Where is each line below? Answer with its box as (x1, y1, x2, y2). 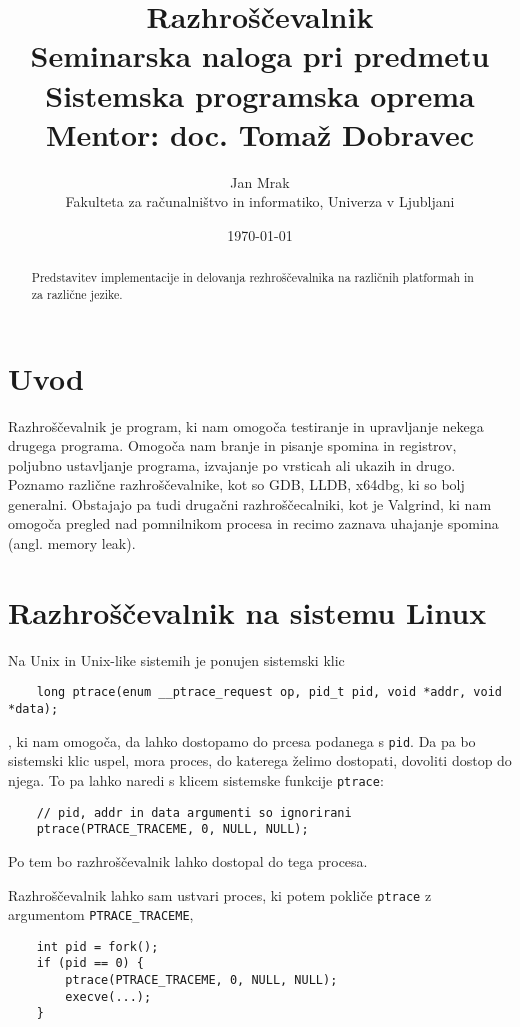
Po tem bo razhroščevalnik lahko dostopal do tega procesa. (8, 850, 368, 871)
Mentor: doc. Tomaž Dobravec (46, 113, 474, 154)
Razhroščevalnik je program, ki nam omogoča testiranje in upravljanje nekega (8, 415, 484, 436)
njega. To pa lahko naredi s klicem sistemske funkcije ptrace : (8, 769, 384, 790)
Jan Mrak (230, 171, 290, 192)
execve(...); (65, 989, 152, 1004)
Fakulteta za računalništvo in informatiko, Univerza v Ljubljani (65, 191, 455, 212)
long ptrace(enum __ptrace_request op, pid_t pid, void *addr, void (36, 685, 502, 700)
